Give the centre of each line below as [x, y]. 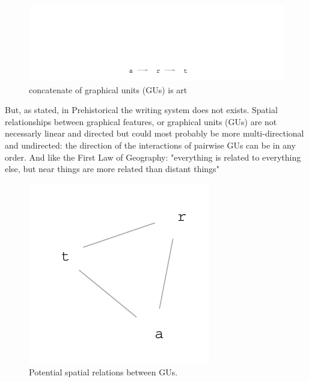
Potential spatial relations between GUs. [103, 372]
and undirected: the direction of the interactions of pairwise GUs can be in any [150, 145]
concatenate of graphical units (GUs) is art [108, 89]
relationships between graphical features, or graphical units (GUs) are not [141, 121]
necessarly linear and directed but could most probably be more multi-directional [154, 133]
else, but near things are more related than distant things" [112, 169]
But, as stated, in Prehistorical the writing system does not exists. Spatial [141, 110]
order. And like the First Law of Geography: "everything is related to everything [153, 157]
